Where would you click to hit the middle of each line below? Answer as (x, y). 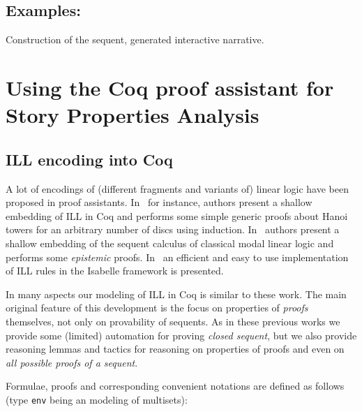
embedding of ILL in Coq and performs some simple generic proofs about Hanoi (177, 215)
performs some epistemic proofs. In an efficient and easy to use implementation (177, 257)
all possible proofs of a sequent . (72, 362)
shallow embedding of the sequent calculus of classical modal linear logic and (170, 243)
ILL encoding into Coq (89, 159)
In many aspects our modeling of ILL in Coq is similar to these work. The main (176, 294)
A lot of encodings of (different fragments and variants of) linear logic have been (177, 188)
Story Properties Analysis (133, 115)
